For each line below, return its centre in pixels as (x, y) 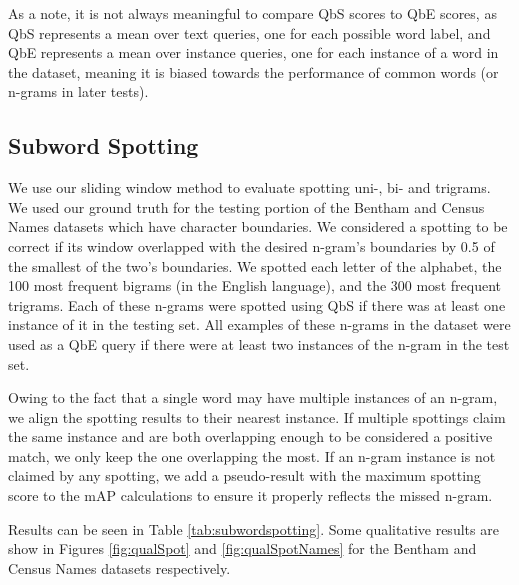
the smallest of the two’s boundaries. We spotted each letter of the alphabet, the (255, 265)
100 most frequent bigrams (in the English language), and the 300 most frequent (254, 285)
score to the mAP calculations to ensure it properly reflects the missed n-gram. (250, 495)
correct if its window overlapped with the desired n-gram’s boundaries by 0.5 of (251, 245)
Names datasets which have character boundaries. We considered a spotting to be (258, 226)
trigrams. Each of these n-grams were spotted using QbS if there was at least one (257, 304)
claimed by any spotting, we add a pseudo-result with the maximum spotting (244, 475)
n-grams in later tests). (78, 91)
